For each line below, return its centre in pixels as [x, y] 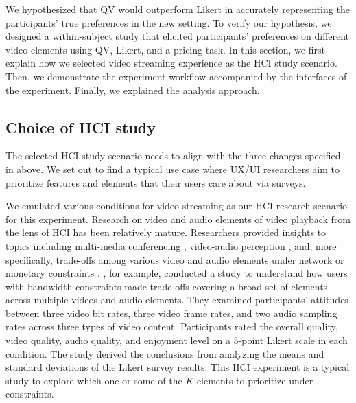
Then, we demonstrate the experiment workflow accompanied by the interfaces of [176, 76]
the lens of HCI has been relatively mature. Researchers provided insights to [166, 232]
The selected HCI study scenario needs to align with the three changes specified [173, 156]
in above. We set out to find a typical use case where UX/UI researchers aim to [173, 169]
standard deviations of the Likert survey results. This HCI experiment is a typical [178, 367]
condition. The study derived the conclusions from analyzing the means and [165, 353]
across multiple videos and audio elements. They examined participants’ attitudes [177, 300]
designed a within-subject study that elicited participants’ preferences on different [178, 36]
